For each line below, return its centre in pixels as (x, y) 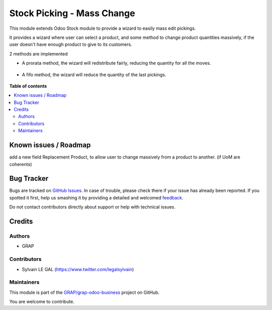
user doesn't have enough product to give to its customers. (71, 44)
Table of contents (28, 86)
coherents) (21, 164)
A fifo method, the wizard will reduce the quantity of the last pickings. (94, 74)
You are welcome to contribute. (42, 302)
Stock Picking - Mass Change (72, 13)
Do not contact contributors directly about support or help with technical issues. (92, 207)
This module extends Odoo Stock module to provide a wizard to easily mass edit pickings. (103, 28)
